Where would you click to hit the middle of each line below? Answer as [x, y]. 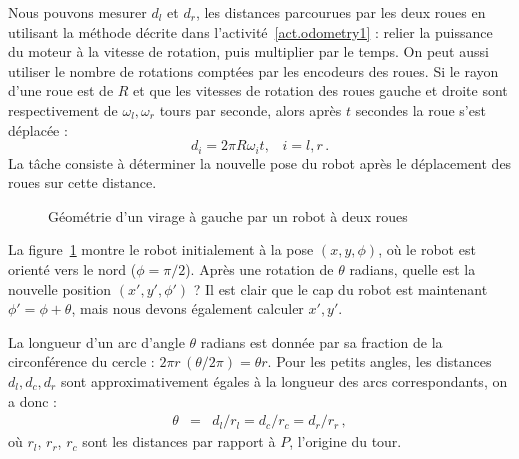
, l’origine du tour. [345, 441]
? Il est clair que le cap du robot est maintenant [340, 288]
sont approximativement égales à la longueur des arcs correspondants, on [284, 380]
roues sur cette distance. [82, 182]
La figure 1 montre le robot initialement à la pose [161, 249]
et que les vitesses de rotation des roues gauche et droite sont [320, 90]
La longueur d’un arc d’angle [96, 341]
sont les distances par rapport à [179, 441]
